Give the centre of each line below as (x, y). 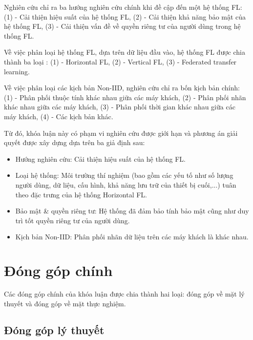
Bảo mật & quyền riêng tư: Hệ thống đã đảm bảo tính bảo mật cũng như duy (132, 211)
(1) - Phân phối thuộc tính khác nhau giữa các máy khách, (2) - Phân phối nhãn (125, 97)
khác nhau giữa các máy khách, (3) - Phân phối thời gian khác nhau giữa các (120, 107)
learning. (17, 71)
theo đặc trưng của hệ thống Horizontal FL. (81, 194)
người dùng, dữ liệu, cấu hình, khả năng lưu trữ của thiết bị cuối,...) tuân (126, 184)
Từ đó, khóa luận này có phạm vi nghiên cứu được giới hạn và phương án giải (121, 133)
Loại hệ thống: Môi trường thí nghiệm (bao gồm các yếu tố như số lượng (124, 175)
